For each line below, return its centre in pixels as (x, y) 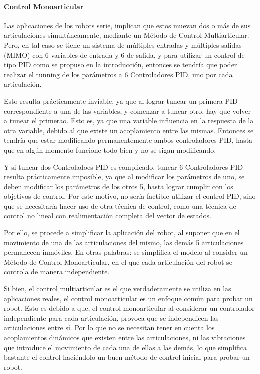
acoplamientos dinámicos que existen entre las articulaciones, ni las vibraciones (125, 338)
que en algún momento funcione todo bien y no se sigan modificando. (110, 150)
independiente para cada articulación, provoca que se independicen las (111, 318)
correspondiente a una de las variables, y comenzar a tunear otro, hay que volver (127, 111)
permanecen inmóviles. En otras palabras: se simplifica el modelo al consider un (126, 252)
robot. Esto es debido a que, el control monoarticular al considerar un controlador (129, 308)
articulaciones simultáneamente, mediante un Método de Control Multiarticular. (127, 35)
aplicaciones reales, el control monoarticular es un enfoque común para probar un (128, 298)
